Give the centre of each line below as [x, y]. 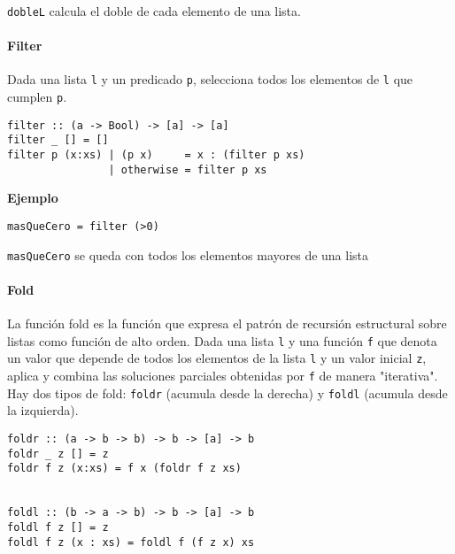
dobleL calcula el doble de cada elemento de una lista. [154, 11]
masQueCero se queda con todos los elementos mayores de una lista [188, 254]
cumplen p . [37, 97]
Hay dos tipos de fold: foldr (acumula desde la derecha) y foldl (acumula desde [227, 392]
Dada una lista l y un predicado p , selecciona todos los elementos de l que [210, 79]
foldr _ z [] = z [58, 454]
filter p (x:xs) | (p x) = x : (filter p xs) [156, 155]
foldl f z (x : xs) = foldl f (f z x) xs [131, 542]
